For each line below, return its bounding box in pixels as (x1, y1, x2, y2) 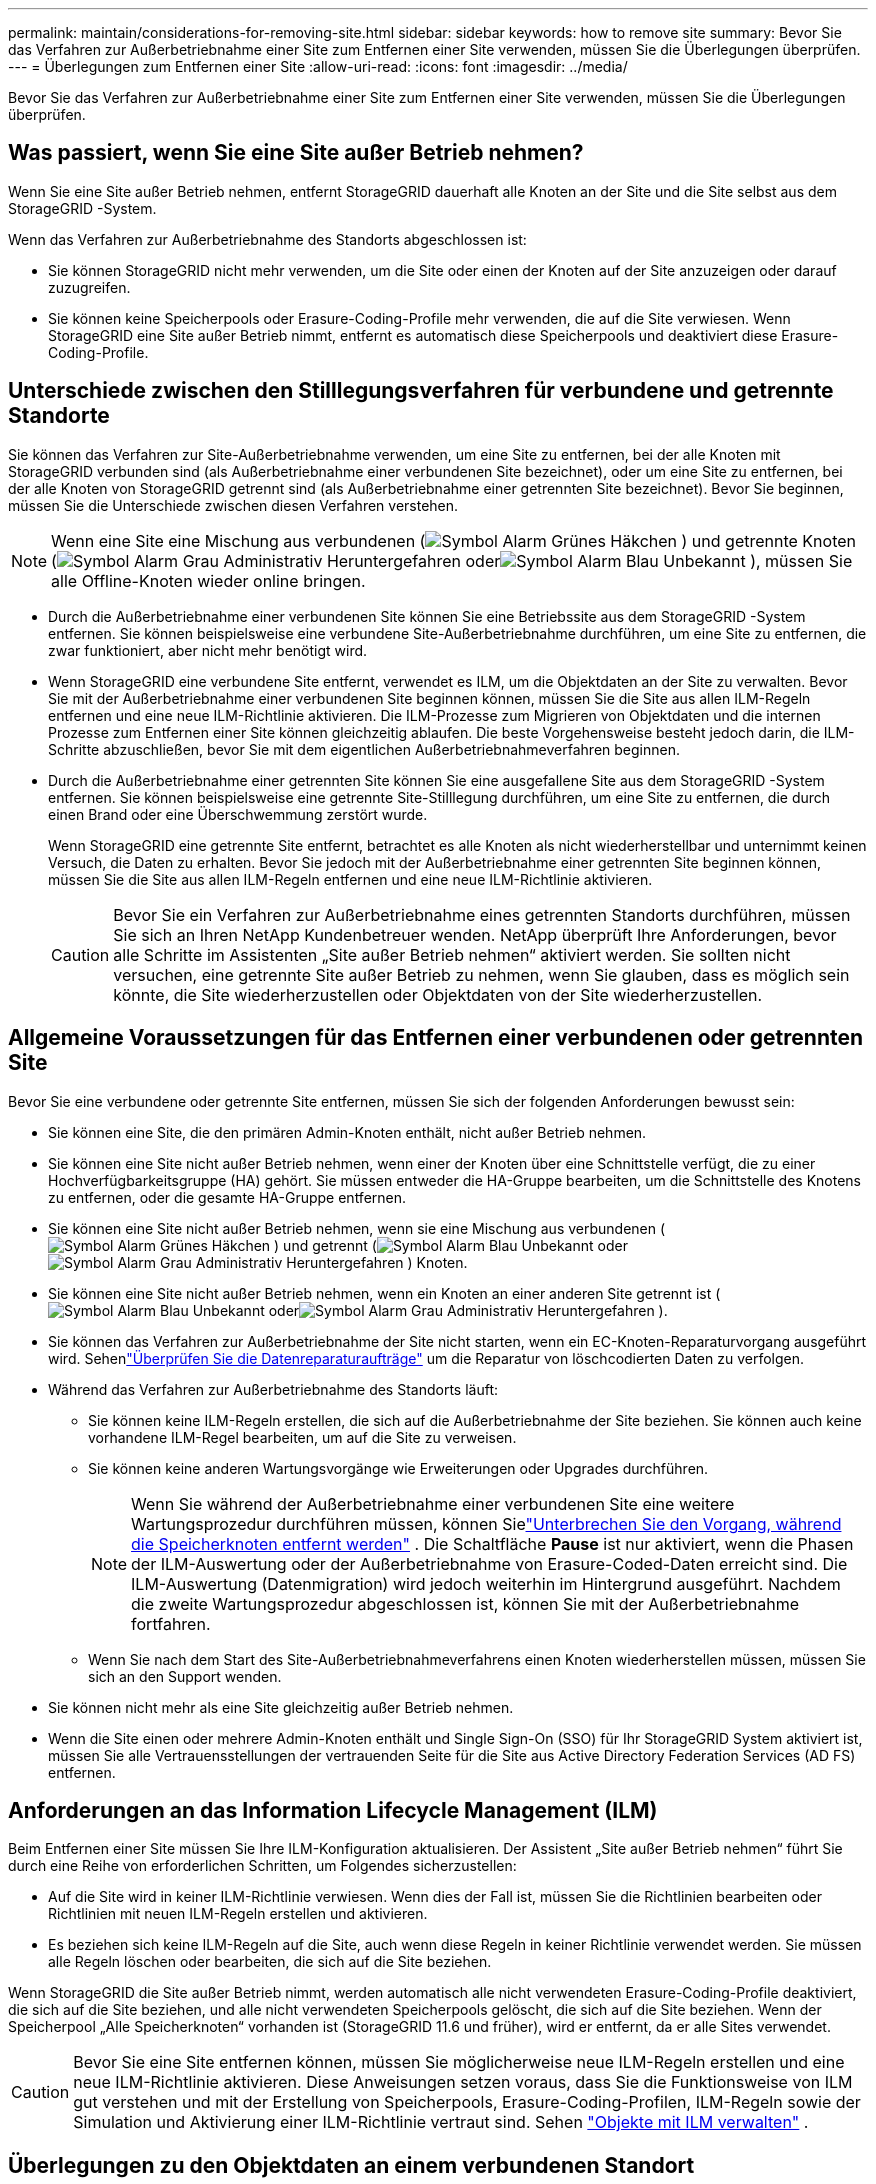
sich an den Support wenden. (88, 1667, 282, 1685)
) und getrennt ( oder (274, 1236, 628, 1254)
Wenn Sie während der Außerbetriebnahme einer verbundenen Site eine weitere (131, 1493, 735, 1514)
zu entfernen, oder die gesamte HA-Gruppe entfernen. (48, 1188, 407, 1206)
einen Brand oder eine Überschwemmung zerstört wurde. (48, 805, 428, 823)
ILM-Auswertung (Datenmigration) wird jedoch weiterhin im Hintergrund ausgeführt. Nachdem (131, 1573, 841, 1594)
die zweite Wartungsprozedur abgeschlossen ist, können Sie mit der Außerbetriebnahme (131, 1593, 800, 1614)
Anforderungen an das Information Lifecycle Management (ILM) (8, 1797, 658, 1823)
